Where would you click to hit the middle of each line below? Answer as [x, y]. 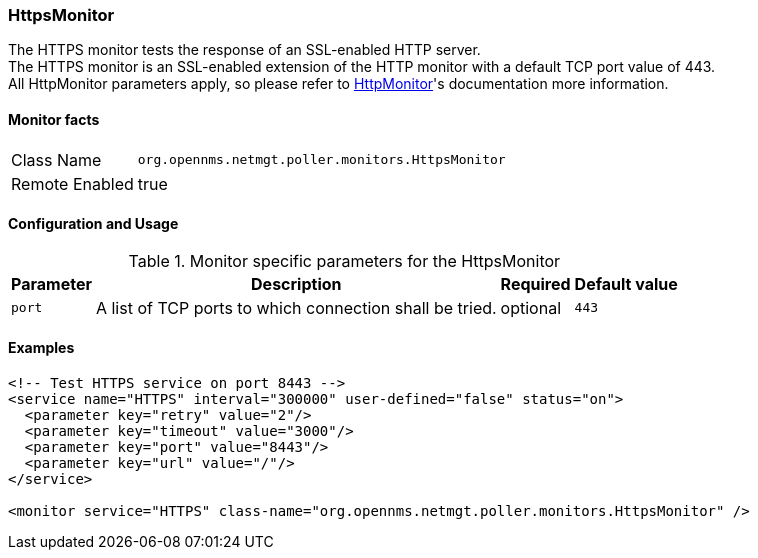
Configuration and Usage [93, 224]
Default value [626, 283]
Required [535, 283]
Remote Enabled [72, 183]
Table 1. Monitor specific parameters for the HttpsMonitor [344, 260]
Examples [41, 348]
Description [296, 283]
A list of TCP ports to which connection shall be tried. [296, 307]
